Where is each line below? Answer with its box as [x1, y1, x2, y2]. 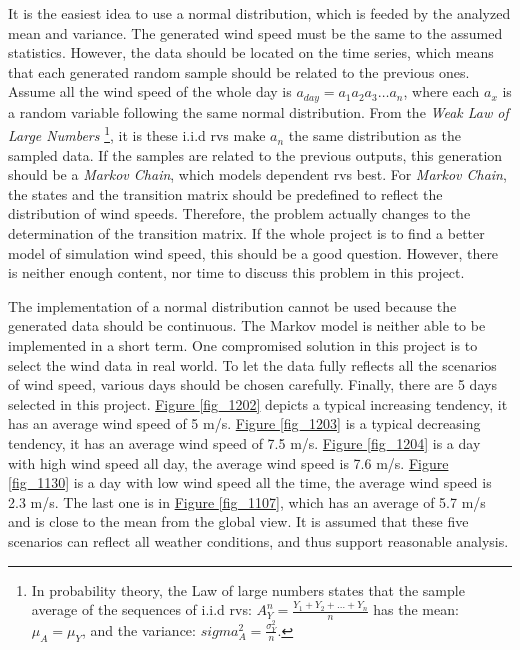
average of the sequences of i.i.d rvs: [31, 599, 252, 620]
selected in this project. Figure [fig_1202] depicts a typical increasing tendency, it [8, 393, 508, 414]
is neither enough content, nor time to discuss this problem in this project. [8, 262, 465, 283]
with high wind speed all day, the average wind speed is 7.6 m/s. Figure [8, 452, 449, 473]
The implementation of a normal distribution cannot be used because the [8, 295, 457, 316]
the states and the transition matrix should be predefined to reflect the [8, 183, 443, 204]
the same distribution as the [288, 125, 461, 146]
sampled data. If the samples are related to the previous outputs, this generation [8, 144, 503, 165]
